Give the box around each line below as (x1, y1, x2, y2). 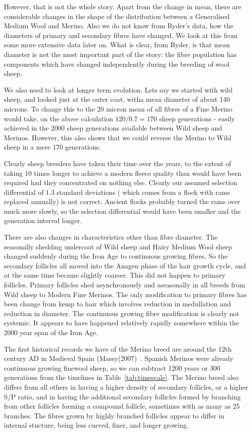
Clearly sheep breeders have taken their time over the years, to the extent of (4, 158, 232, 168)
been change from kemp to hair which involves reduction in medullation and (4, 299, 231, 309)
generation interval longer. (4, 215, 82, 226)
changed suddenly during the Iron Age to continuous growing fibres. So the (4, 251, 228, 261)
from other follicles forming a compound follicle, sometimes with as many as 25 (4, 401, 240, 411)
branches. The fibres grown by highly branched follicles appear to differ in (4, 410, 224, 420)
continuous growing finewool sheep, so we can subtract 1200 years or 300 (4, 362, 220, 373)
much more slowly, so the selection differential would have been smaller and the (4, 206, 241, 216)
